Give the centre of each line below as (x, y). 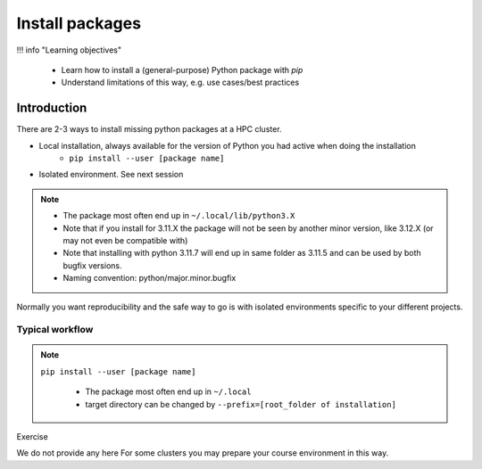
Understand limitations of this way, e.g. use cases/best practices (180, 82)
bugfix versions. (92, 265)
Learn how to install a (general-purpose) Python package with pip (182, 70)
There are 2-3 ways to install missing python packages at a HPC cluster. (149, 129)
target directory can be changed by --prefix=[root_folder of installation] (241, 404)
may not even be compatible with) (125, 240)
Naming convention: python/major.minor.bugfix (150, 278)
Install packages (79, 23)
